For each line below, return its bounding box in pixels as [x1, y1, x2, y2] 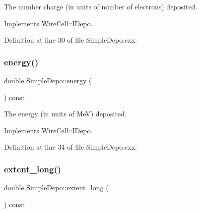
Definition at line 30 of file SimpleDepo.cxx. [4, 35, 137, 45]
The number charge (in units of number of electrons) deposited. [4, 1, 198, 11]
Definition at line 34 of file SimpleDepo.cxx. [4, 142, 137, 152]
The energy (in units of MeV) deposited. [4, 108, 127, 119]
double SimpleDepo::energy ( [4, 75, 92, 85]
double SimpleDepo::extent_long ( [4, 182, 109, 193]
